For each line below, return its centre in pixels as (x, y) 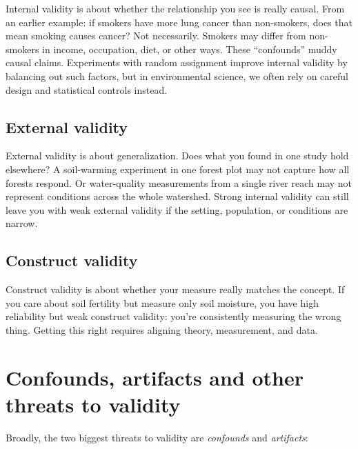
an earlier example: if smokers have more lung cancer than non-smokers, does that (179, 22)
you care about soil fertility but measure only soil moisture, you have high (162, 302)
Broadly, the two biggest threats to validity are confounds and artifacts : (157, 437)
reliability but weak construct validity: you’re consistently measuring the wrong (173, 316)
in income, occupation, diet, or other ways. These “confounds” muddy (190, 49)
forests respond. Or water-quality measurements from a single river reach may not (179, 182)
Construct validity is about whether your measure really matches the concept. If (175, 289)
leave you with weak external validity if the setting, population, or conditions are (177, 209)
